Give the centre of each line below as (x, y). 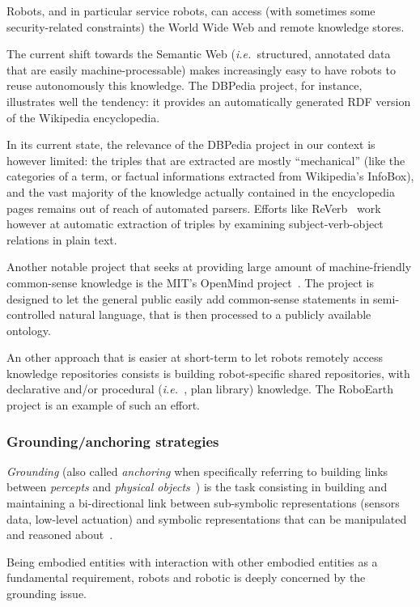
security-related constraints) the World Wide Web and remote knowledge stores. (206, 26)
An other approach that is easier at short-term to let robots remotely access (195, 357)
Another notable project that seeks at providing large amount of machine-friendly (209, 267)
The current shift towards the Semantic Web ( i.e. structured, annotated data (199, 54)
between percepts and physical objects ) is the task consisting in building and (197, 487)
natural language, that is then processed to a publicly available (215, 314)
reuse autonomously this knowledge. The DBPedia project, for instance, (185, 85)
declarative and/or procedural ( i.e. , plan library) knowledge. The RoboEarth (200, 389)
